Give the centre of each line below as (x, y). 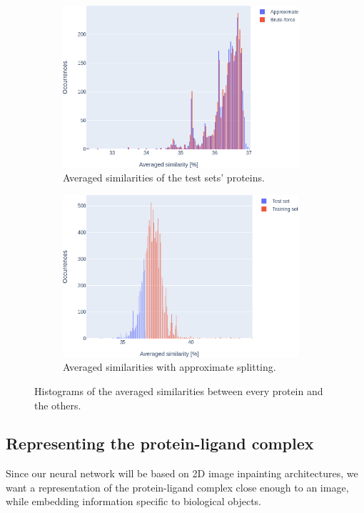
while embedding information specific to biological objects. (133, 501)
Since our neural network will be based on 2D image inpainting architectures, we (182, 473)
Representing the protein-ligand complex (160, 443)
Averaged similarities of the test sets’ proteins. (164, 178)
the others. (58, 405)
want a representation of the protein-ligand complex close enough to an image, (177, 487)
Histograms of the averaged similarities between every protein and (179, 390)
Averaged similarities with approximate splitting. (170, 367)
